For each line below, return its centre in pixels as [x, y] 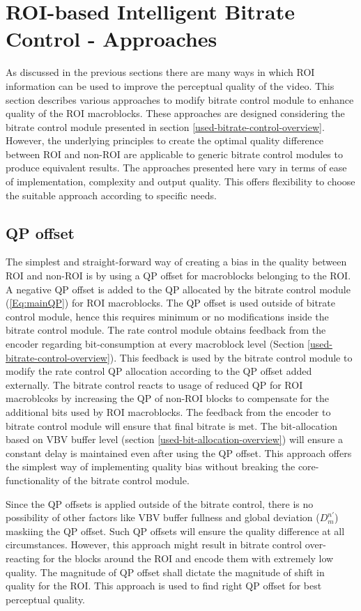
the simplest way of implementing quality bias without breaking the [151, 466]
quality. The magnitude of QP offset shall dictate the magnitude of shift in [165, 572]
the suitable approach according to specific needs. [111, 195]
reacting [23, 558]
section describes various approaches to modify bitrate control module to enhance [180, 99]
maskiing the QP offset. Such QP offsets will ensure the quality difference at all [175, 531]
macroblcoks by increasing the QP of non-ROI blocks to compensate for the [167, 398]
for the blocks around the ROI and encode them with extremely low [188, 558]
